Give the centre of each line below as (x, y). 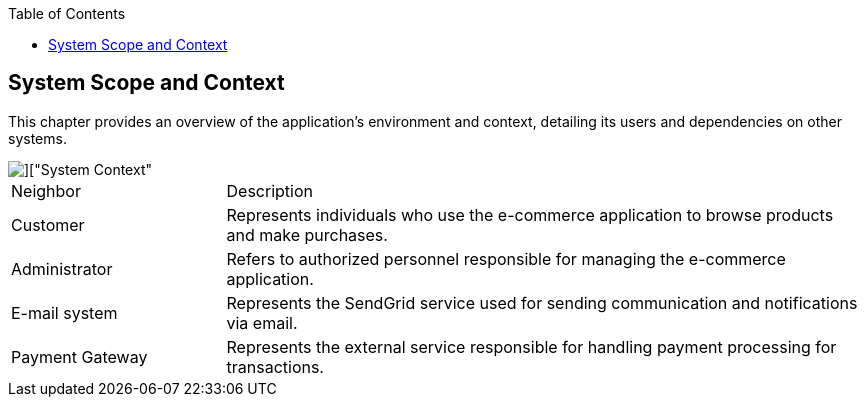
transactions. (275, 366)
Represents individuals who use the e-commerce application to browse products (530, 214)
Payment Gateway (79, 356)
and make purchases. (307, 234)
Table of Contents (67, 13)
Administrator (62, 268)
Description (269, 190)
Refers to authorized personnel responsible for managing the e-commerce (506, 258)
